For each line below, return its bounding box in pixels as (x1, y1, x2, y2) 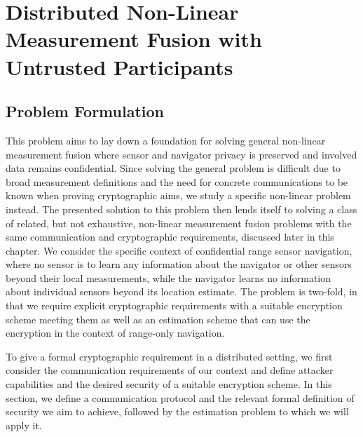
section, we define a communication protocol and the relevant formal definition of (6, 390, 355, 405)
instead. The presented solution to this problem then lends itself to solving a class (6, 201, 357, 216)
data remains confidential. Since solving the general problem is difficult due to (6, 161, 341, 175)
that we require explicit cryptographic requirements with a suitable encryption (6, 298, 343, 313)
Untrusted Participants (6, 52, 233, 81)
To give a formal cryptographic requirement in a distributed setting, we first (6, 349, 333, 363)
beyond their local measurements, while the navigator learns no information (6, 270, 331, 285)
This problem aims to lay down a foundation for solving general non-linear (6, 133, 326, 147)
